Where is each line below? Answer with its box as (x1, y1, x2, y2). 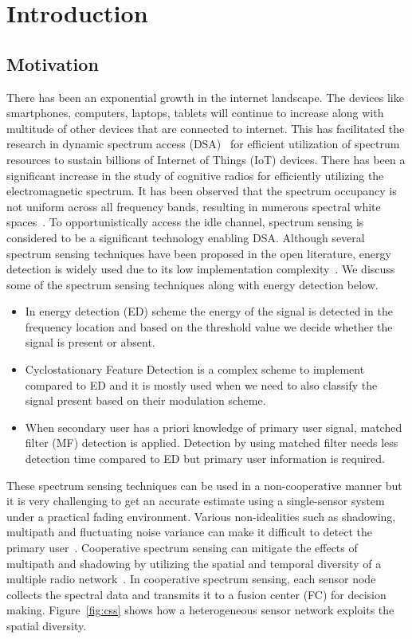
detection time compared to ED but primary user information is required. (25, 450, 385, 467)
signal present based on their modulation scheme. (25, 392, 266, 409)
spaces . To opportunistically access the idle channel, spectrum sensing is (6, 214, 364, 230)
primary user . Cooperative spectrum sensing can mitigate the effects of (6, 539, 358, 556)
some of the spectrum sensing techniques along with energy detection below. (6, 276, 379, 292)
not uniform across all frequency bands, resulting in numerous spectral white (6, 198, 381, 214)
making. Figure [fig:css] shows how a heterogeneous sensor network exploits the (6, 602, 394, 618)
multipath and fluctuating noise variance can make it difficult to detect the (6, 523, 373, 540)
